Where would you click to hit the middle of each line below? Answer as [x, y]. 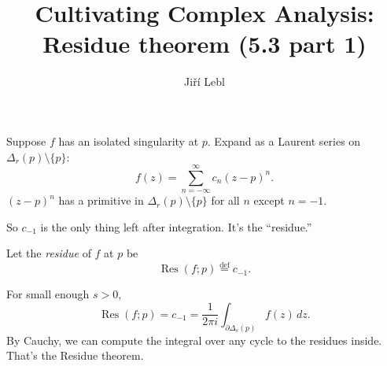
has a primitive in [101, 200]
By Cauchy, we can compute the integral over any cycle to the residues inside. [194, 340]
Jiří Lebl [205, 81]
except [269, 200]
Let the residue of [49, 253]
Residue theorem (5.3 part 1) [205, 44]
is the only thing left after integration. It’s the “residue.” [176, 226]
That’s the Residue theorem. [75, 355]
